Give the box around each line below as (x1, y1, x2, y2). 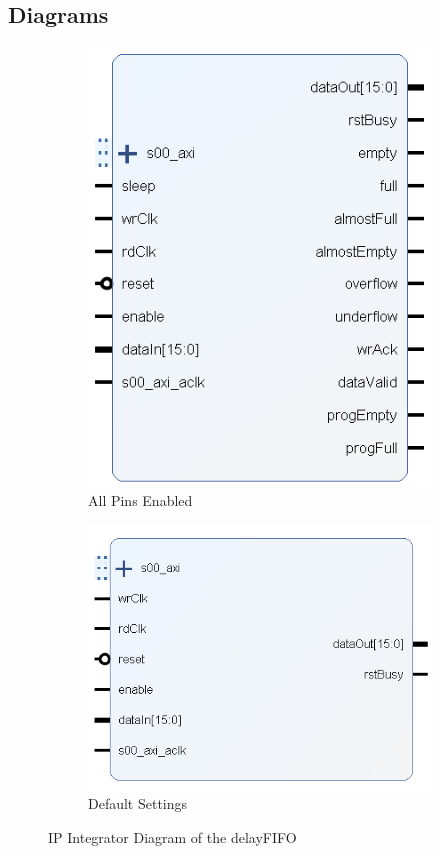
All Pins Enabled (88, 489, 193, 510)
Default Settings (88, 793, 188, 814)
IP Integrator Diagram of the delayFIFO (48, 826, 297, 847)
